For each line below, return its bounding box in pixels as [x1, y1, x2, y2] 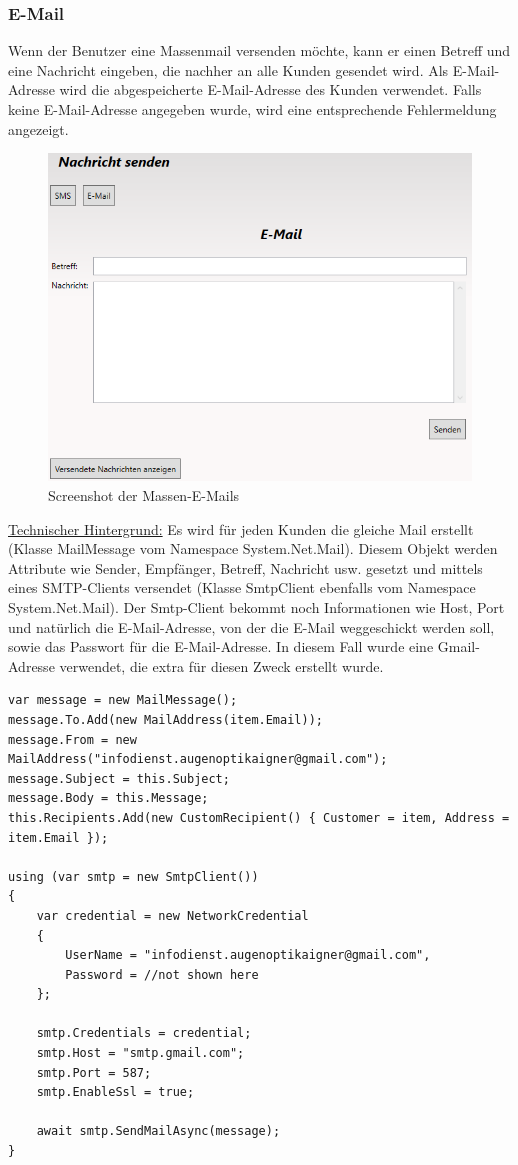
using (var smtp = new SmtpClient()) [8, 869, 259, 884]
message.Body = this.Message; [8, 791, 209, 806]
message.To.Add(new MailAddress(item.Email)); [8, 712, 323, 727]
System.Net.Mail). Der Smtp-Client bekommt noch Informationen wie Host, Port [8, 597, 505, 617]
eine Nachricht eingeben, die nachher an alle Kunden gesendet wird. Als [8, 59, 449, 80]
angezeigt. [8, 118, 69, 139]
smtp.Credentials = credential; [36, 1026, 252, 1041]
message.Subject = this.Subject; [8, 771, 230, 786]
